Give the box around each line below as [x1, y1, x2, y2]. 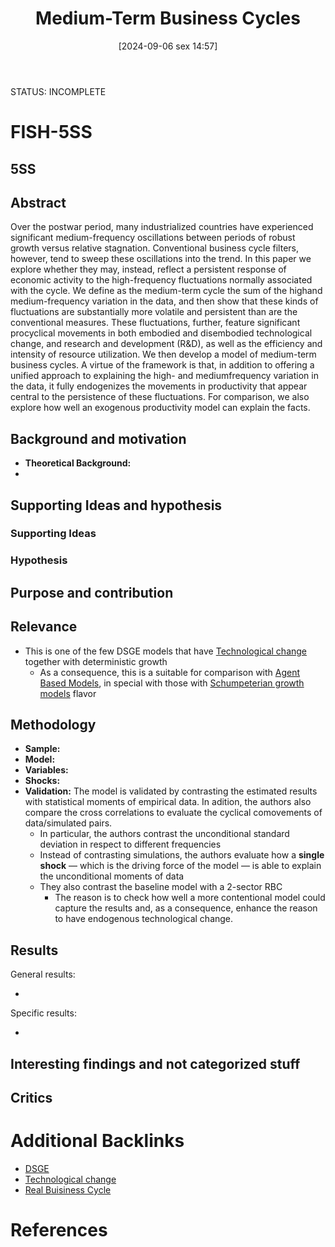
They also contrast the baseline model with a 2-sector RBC [39, 881, 283, 893]
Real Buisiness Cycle [24, 1183, 112, 1196]
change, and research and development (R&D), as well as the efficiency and [10, 338, 323, 350]
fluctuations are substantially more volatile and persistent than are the [10, 306, 298, 318]
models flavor [39, 687, 97, 699]
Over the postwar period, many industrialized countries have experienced [10, 221, 314, 233]
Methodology [10, 716, 97, 733]
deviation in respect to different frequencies [39, 838, 222, 851]
